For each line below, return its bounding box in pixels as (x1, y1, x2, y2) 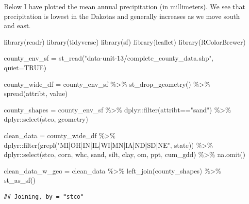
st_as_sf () (4, 175, 36, 185)
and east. (4, 20, 31, 31)
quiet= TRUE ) (4, 62, 47, 72)
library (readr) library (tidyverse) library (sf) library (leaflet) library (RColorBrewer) (4, 36, 246, 47)
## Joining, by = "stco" (4, 193, 84, 200)
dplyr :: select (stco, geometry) (4, 114, 88, 124)
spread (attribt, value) (4, 88, 68, 98)
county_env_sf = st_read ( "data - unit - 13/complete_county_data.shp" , (4, 53, 214, 63)
